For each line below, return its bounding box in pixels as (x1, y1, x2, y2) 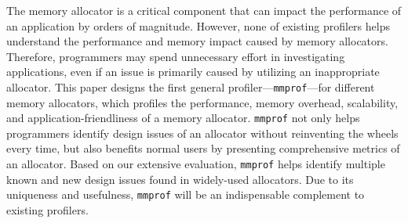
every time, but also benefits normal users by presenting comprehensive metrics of (6, 140, 400, 156)
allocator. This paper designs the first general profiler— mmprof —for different (6, 78, 375, 95)
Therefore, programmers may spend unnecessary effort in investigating (6, 48, 345, 64)
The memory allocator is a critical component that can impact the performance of (6, 2, 402, 18)
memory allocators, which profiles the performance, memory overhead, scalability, (6, 94, 399, 110)
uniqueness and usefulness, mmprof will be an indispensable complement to (6, 186, 365, 203)
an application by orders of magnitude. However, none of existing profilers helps (6, 17, 390, 34)
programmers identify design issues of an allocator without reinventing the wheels (6, 124, 399, 141)
